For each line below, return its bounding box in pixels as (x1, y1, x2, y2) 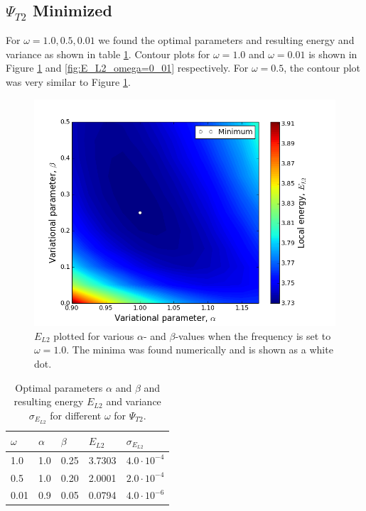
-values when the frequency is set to (175, 328, 331, 343)
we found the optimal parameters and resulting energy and (98, 33, 355, 48)
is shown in (308, 46, 357, 61)
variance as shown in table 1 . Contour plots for (6, 46, 210, 61)
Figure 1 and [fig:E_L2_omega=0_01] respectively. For (6, 60, 249, 75)
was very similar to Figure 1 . (6, 74, 131, 89)
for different (50, 407, 102, 422)
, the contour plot (284, 60, 361, 75)
